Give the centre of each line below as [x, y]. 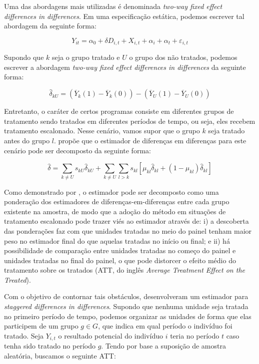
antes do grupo [27, 141]
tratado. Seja [24, 335]
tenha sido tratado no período [50, 346]
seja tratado [226, 131]
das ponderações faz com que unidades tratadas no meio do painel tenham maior [128, 230]
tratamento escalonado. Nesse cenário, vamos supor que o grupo [102, 131]
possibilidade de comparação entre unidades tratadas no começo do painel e [120, 250]
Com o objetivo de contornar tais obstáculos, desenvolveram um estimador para [126, 296]
